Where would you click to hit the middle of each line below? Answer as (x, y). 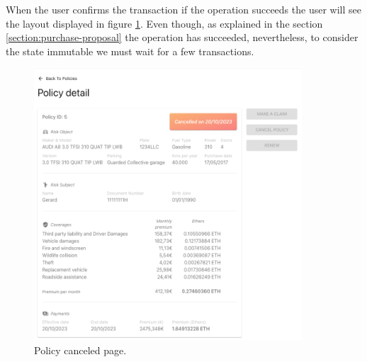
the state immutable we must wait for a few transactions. (130, 51)
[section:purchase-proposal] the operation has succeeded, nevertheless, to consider (182, 37)
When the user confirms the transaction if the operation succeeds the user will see (183, 9)
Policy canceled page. (80, 350)
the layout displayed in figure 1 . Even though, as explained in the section (164, 23)
